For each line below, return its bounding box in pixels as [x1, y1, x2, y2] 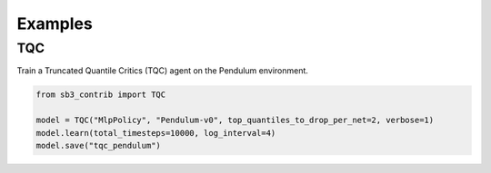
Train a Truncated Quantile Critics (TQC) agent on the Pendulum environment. [16, 65, 309, 76]
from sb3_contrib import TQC [35, 90, 166, 100]
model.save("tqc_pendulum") [35, 140, 161, 150]
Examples [16, 14, 93, 34]
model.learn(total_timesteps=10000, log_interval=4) [35, 128, 276, 138]
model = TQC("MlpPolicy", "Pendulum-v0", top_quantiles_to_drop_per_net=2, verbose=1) [35, 115, 435, 126]
